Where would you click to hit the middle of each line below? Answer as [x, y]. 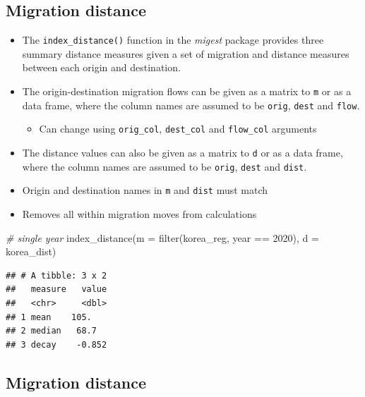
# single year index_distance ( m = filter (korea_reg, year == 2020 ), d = [162, 237]
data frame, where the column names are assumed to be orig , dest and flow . [191, 105]
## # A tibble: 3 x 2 [56, 275]
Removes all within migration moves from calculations [139, 213]
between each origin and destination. [101, 67]
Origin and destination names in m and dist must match [145, 190]
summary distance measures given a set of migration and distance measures [186, 53]
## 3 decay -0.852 [56, 344]
